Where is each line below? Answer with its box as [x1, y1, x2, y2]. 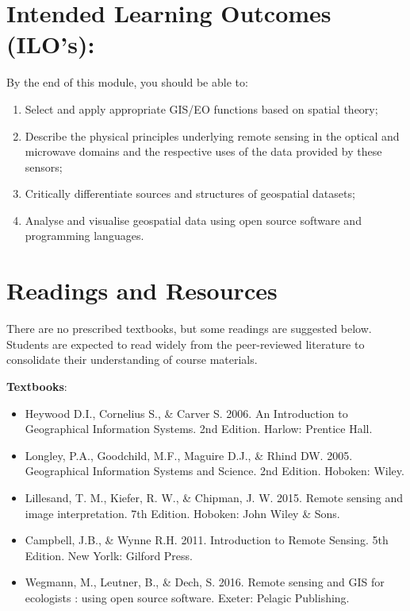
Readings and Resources [6, 274, 278, 307]
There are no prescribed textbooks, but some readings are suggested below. [6, 320, 372, 337]
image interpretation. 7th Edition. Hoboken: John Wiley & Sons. [25, 505, 340, 521]
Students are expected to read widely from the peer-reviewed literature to [6, 335, 365, 352]
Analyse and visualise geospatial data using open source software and [25, 211, 362, 228]
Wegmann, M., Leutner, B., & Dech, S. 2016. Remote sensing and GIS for [25, 574, 385, 590]
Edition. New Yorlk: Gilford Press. [25, 547, 193, 563]
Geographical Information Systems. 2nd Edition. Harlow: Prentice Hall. [25, 420, 373, 437]
